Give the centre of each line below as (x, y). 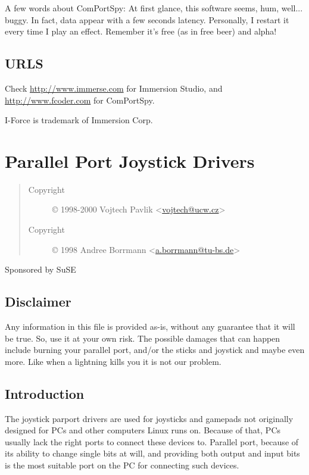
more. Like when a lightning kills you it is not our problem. (113, 361)
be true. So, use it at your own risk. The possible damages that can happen (143, 338)
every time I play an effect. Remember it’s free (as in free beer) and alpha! (141, 31)
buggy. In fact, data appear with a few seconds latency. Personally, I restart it (147, 19)
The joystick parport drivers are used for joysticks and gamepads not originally (149, 418)
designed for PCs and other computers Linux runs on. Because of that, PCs (143, 430)
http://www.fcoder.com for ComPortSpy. (80, 100)
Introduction (45, 393)
